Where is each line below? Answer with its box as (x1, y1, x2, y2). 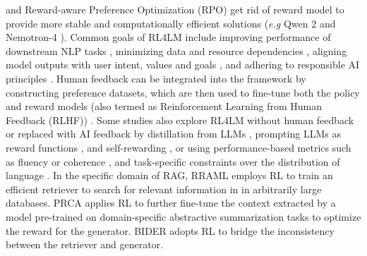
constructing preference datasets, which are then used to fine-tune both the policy (6, 85, 360, 99)
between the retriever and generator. (6, 237, 164, 252)
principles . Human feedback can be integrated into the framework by (6, 71, 306, 85)
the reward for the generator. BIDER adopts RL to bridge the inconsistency (6, 223, 335, 238)
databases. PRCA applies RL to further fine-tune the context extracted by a (6, 195, 336, 210)
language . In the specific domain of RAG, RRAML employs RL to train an (6, 168, 333, 183)
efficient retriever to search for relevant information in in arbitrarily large (6, 181, 322, 196)
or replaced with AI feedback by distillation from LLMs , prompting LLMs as (6, 126, 341, 141)
